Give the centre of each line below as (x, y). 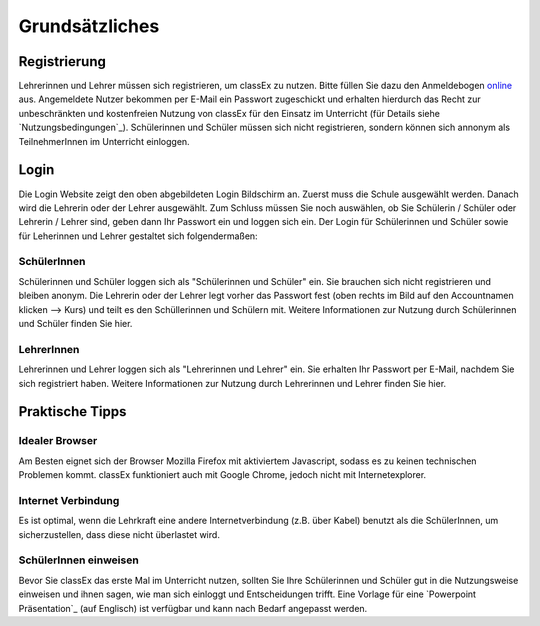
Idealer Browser (58, 441)
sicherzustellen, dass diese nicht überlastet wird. (119, 534)
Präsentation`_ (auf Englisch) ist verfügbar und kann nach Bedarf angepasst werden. (193, 608)
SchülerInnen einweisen (78, 560)
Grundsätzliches (89, 26)
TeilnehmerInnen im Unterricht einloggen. (104, 141)
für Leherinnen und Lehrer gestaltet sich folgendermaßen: (138, 236)
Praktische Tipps (72, 411)
